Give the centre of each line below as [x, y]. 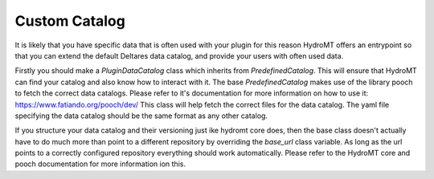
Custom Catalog [70, 21]
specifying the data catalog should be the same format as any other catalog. [141, 116]
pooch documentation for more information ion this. [100, 164]
